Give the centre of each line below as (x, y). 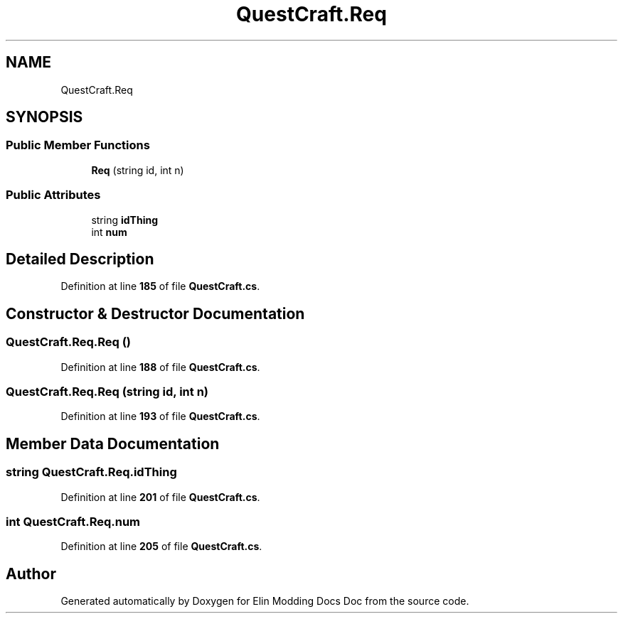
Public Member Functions (78, 145)
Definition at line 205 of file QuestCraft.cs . (161, 547)
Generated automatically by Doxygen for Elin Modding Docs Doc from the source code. (265, 601)
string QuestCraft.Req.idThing (91, 472)
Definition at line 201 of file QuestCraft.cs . (160, 497)
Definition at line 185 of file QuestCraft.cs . (160, 286)
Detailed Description (80, 259)
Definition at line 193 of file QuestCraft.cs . (160, 416)
